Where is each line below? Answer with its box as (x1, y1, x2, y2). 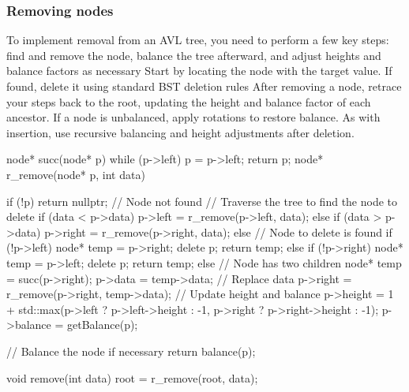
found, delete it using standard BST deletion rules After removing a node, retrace (6, 78, 402, 94)
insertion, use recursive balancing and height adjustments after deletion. (6, 124, 355, 140)
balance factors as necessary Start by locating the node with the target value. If (6, 62, 392, 79)
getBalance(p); (66, 316, 138, 333)
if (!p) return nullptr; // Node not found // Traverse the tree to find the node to (6, 192, 398, 209)
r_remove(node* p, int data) (6, 166, 145, 182)
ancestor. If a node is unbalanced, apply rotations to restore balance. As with (6, 109, 381, 125)
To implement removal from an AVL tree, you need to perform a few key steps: (6, 32, 389, 48)
